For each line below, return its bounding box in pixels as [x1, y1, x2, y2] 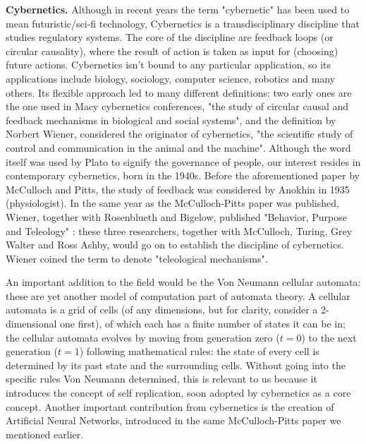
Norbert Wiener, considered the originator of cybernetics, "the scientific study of [6, 126, 353, 141]
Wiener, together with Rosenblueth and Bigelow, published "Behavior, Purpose [6, 209, 347, 224]
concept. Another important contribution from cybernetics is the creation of [6, 399, 334, 414]
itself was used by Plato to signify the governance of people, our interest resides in [6, 154, 361, 169]
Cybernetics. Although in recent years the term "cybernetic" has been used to [6, 2, 350, 16]
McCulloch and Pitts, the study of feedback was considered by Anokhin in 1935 [6, 181, 350, 196]
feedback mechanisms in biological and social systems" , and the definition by [6, 112, 336, 127]
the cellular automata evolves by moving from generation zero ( [6, 330, 280, 344]
